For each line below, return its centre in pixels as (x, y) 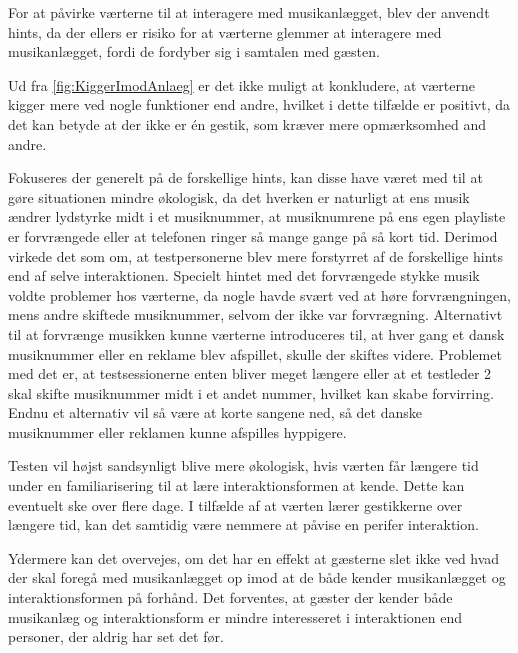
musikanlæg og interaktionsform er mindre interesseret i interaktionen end (235, 616)
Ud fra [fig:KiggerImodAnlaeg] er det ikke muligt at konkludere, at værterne (241, 84)
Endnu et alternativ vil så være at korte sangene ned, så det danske (215, 412)
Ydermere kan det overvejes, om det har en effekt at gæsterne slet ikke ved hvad (254, 557)
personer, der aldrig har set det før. (116, 636)
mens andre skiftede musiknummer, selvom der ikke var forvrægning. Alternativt (255, 314)
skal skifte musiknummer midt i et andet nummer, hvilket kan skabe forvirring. (251, 392)
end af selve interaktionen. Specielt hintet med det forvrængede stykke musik (244, 275)
